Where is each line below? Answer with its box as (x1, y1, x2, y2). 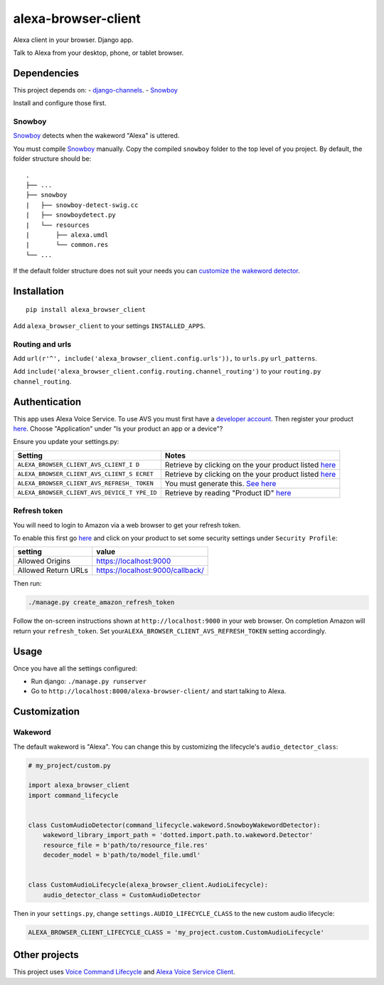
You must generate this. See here (164, 478, 277, 488)
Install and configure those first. (13, 99, 107, 107)
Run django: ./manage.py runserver (31, 677, 147, 686)
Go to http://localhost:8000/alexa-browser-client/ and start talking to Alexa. (31, 687, 287, 695)
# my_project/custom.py (28, 762, 112, 769)
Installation (13, 285, 64, 297)
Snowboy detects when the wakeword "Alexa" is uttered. (13, 132, 180, 140)
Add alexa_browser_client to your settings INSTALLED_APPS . (13, 321, 206, 330)
